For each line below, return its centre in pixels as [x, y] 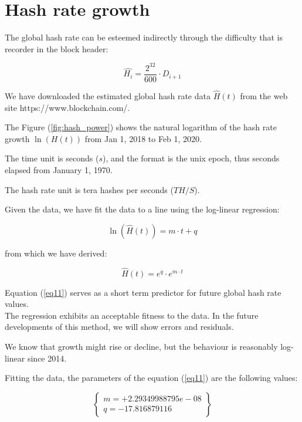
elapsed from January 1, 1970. [59, 170]
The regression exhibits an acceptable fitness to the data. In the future [132, 315]
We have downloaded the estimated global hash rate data [108, 96]
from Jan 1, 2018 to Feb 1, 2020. [143, 138]
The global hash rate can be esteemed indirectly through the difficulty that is [144, 37]
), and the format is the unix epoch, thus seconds [191, 158]
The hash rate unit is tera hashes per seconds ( [89, 189]
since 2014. [47, 358]
